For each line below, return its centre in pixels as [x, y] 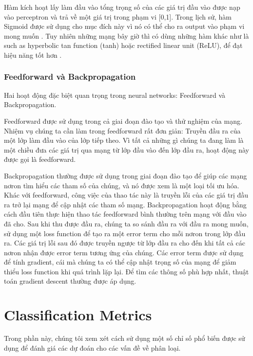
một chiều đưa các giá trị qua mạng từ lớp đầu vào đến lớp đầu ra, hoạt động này [126, 149]
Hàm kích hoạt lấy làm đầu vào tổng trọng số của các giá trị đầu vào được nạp [122, 7]
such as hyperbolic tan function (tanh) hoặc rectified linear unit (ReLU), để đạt [123, 45]
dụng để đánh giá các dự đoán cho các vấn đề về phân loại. [92, 347]
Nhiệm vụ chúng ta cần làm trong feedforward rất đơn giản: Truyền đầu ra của [122, 130]
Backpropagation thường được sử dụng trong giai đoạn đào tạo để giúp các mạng [126, 175]
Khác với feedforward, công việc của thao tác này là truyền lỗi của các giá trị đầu [126, 195]
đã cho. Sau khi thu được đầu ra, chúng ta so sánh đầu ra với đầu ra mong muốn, [126, 223]
